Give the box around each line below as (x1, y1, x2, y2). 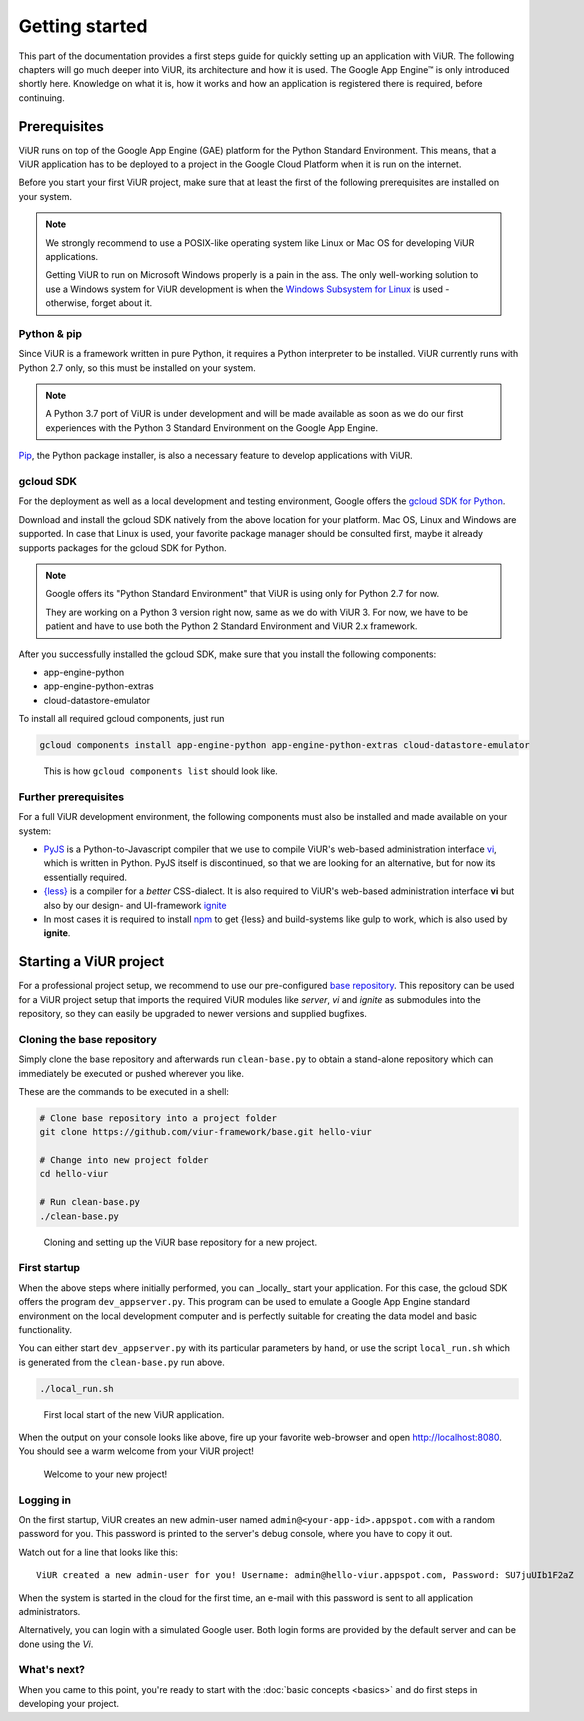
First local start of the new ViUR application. (43, 1408, 225, 1420)
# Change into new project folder (39, 1155, 209, 1166)
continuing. (18, 91, 65, 104)
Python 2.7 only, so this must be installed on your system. (18, 361, 257, 374)
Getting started (18, 15, 148, 37)
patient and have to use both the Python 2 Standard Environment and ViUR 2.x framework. (45, 620, 418, 632)
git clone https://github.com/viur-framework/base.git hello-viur (39, 1126, 372, 1138)
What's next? (18, 1663, 85, 1677)
